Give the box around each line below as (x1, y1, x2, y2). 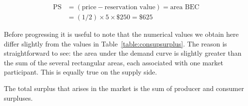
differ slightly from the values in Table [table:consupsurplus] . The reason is (4, 38, 227, 48)
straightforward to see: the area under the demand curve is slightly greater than (4, 48, 242, 58)
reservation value (104, 4, 155, 11)
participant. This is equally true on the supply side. (4, 67, 157, 77)
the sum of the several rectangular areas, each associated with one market (4, 57, 224, 67)
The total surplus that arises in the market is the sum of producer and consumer (4, 83, 244, 93)
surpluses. (4, 92, 33, 103)
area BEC (170, 4, 199, 11)
